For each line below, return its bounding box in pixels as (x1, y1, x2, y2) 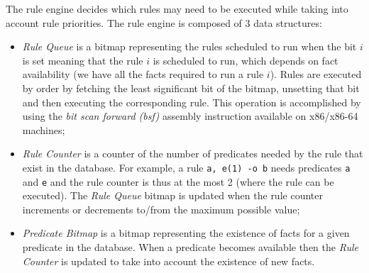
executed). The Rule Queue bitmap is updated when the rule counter (22, 188, 323, 203)
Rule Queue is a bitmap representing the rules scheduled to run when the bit (22, 39, 357, 54)
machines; (22, 122, 65, 137)
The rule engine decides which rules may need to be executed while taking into (6, 1, 348, 16)
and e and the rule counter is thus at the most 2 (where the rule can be (22, 174, 334, 189)
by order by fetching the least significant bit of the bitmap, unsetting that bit (22, 80, 360, 95)
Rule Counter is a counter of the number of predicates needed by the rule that (22, 146, 363, 161)
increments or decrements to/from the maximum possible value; (22, 201, 300, 216)
